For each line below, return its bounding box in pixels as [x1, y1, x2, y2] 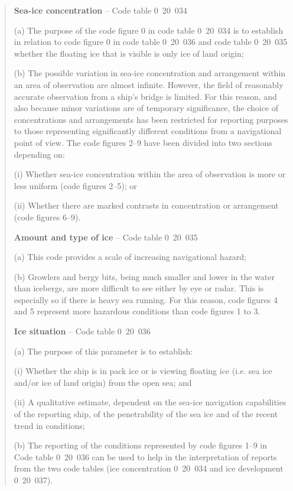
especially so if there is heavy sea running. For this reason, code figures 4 [14, 293, 278, 305]
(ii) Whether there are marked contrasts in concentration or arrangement [14, 199, 279, 212]
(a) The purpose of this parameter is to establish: [14, 344, 193, 357]
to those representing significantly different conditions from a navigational [14, 125, 282, 137]
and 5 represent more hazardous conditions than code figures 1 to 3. [14, 305, 261, 317]
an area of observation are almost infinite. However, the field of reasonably [14, 78, 284, 90]
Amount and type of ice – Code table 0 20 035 [14, 230, 198, 243]
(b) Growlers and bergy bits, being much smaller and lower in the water [14, 270, 275, 282]
